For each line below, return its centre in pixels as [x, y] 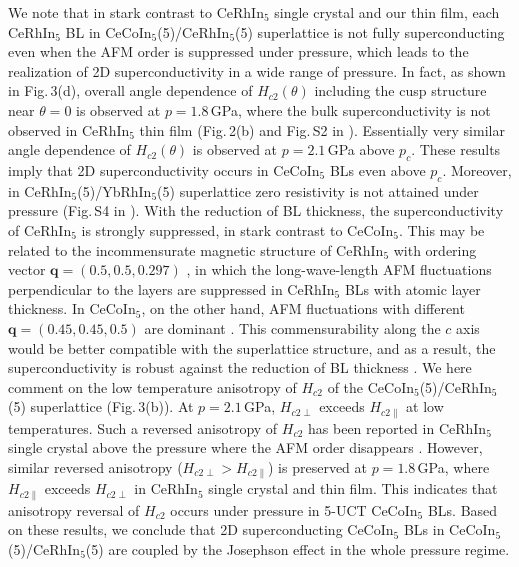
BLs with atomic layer [412, 288]
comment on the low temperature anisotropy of [152, 386]
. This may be [442, 229]
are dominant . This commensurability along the [292, 327]
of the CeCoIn [370, 386]
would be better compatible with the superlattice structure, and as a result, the [252, 347]
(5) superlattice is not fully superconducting [370, 31]
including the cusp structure [400, 90]
